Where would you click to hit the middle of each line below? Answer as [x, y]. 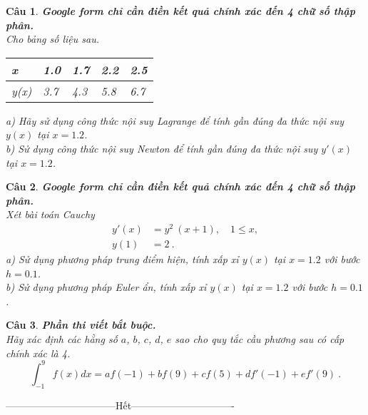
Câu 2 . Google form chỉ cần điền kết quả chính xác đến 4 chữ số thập [181, 186]
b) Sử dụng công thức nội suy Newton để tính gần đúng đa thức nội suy [162, 148]
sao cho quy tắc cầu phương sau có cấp [260, 339]
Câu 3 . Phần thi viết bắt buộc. [81, 325]
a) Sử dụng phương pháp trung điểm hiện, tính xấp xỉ [122, 259]
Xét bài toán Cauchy [50, 214]
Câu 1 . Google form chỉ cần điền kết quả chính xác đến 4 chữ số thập [181, 11]
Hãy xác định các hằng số [62, 339]
